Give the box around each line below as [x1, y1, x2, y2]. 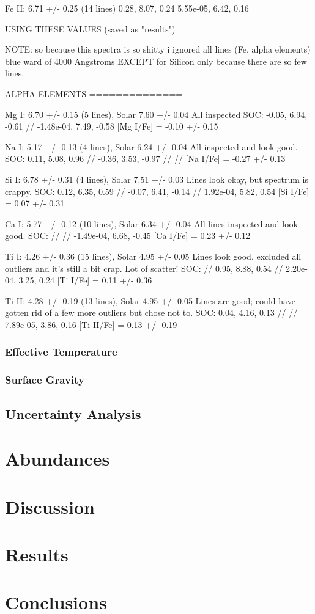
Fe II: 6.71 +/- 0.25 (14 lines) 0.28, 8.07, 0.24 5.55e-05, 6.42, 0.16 [5, 2, 249, 14]
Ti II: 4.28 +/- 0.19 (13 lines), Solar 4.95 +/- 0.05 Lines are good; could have [5, 294, 295, 307]
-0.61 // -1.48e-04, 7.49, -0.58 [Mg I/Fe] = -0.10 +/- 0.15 [5, 120, 218, 133]
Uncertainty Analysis [5, 404, 141, 423]
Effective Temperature [5, 344, 117, 359]
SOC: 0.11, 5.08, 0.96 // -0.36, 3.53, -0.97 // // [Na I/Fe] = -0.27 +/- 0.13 [5, 152, 286, 165]
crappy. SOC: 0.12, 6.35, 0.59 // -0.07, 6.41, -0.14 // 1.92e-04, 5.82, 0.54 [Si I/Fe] [5, 185, 309, 197]
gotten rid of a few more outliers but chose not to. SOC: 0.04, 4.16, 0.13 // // [5, 306, 298, 319]
